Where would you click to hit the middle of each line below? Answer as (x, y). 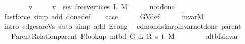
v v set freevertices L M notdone (101, 6)
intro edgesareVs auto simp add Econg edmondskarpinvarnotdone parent (122, 26)
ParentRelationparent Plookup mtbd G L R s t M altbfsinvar (125, 35)
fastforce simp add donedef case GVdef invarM (104, 16)
